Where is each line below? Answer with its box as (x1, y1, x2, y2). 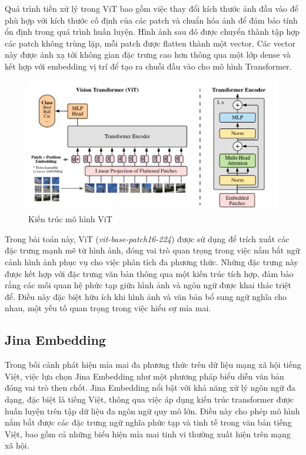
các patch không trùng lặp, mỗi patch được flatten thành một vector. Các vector (5, 37, 296, 49)
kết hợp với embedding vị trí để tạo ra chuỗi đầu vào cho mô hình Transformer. (5, 60, 292, 72)
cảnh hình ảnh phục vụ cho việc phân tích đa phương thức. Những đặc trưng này (5, 256, 298, 268)
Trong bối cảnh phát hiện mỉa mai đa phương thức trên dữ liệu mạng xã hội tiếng (5, 358, 301, 371)
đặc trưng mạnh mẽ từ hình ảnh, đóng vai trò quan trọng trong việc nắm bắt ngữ (5, 244, 300, 256)
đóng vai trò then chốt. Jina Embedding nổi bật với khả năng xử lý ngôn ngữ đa (5, 381, 296, 394)
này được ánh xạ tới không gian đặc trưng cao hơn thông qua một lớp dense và (5, 48, 291, 61)
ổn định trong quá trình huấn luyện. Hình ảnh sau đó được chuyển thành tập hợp (5, 25, 300, 38)
